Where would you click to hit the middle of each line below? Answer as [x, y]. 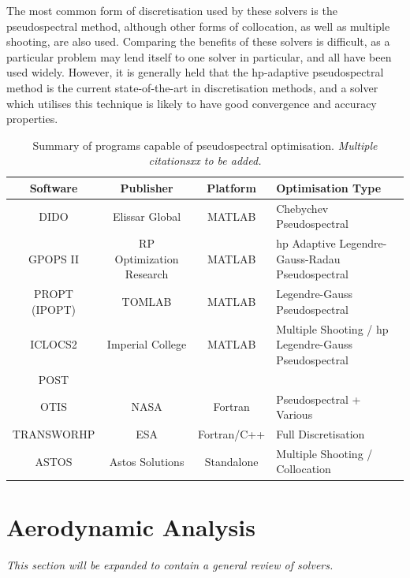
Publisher [147, 187]
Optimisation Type [329, 187]
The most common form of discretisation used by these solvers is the [172, 10]
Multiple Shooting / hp [332, 328]
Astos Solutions [147, 461]
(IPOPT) [53, 309]
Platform [231, 187]
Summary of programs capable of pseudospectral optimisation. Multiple [205, 145]
